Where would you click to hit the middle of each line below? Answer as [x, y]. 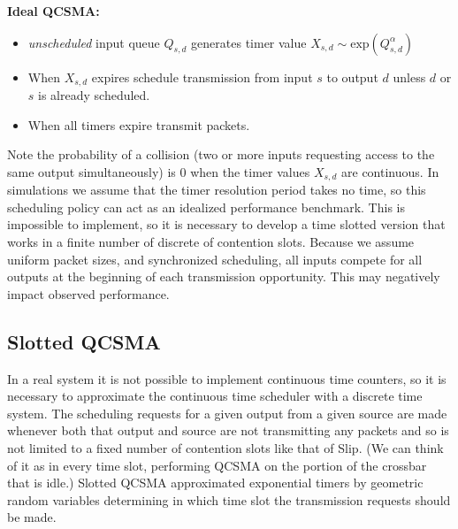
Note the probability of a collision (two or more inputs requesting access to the [221, 154]
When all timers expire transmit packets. [139, 124]
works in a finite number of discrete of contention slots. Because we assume [211, 242]
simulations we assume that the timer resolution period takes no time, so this [217, 190]
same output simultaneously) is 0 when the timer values [159, 171]
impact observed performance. [88, 293]
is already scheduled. [94, 95]
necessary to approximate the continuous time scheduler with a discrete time [215, 396]
